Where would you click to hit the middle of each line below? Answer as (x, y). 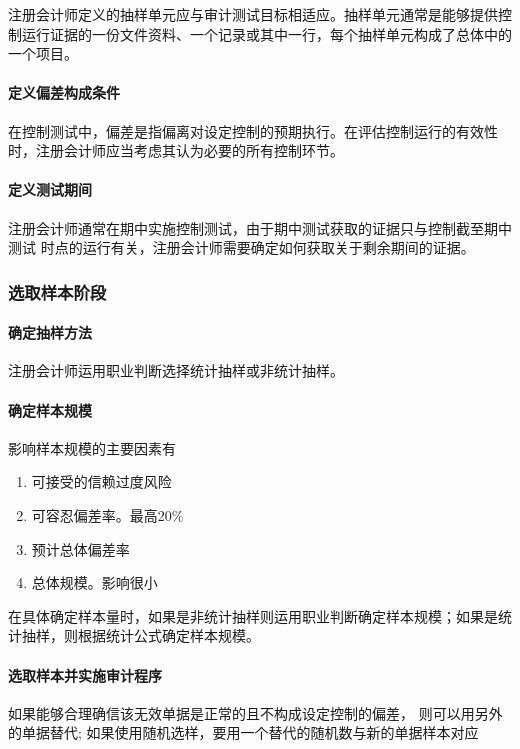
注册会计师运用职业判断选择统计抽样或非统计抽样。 (176, 370)
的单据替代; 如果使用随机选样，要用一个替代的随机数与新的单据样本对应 (243, 732)
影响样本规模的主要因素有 (92, 447)
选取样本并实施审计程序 (85, 674)
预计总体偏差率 (80, 548)
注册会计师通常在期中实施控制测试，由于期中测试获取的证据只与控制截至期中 (260, 227)
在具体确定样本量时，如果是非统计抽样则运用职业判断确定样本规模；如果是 (253, 615)
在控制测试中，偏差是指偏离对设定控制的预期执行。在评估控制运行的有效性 (253, 130)
